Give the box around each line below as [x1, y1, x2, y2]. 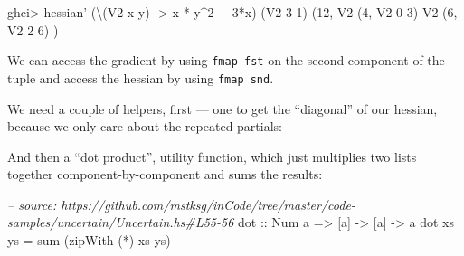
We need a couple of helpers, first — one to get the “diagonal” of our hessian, [7, 99, 438, 118]
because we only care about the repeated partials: [7, 117, 282, 136]
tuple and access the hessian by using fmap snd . [7, 68, 274, 87]
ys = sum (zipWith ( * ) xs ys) [7, 231, 171, 250]
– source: [7, 194, 57, 213]
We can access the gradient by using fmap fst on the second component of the [7, 51, 445, 70]
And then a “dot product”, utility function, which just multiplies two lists [7, 147, 417, 166]
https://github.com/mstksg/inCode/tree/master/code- [61, 194, 355, 213]
